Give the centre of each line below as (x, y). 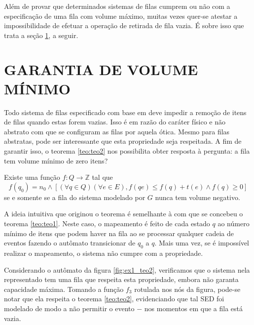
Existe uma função (32, 177)
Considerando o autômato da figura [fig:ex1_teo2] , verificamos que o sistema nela (127, 269)
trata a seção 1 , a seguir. (41, 35)
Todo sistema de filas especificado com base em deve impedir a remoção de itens (125, 112)
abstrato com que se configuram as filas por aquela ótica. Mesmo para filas (117, 131)
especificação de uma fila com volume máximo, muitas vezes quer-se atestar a (121, 16)
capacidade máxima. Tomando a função (64, 289)
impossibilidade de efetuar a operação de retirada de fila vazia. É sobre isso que (124, 25)
